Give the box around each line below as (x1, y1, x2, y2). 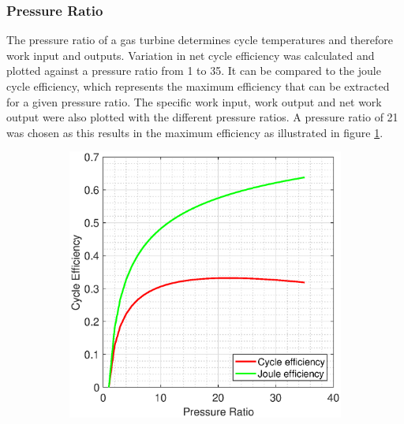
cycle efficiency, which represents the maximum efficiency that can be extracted (6, 78, 390, 94)
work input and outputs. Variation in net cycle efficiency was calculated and (6, 46, 375, 63)
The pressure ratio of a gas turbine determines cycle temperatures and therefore (6, 32, 393, 48)
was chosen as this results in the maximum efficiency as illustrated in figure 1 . (6, 124, 383, 140)
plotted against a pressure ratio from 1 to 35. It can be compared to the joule (6, 62, 381, 79)
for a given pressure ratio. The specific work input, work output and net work (6, 93, 382, 110)
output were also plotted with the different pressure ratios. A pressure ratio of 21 (6, 109, 398, 125)
